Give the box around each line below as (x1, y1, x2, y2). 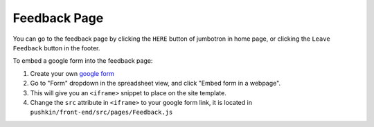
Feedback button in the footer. (12, 43, 100, 52)
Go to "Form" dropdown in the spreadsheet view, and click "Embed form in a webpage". (30, 79, 280, 88)
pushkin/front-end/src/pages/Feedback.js (30, 108, 173, 117)
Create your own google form (30, 69, 114, 77)
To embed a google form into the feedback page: (12, 57, 153, 65)
